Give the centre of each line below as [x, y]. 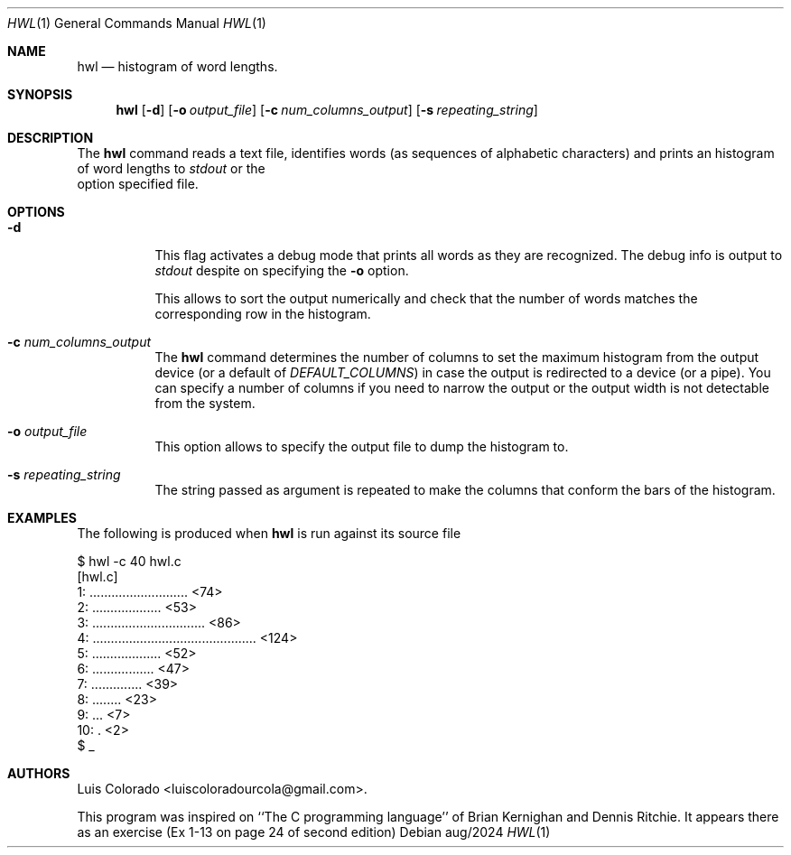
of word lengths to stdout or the [171, 168]
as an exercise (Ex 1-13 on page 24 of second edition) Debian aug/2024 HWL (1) [314, 832]
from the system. [205, 403]
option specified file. [138, 184]
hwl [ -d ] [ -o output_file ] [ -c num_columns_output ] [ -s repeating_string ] [327, 110]
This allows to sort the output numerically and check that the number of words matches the [426, 298]
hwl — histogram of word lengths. [177, 66]
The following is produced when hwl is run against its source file [269, 533]
